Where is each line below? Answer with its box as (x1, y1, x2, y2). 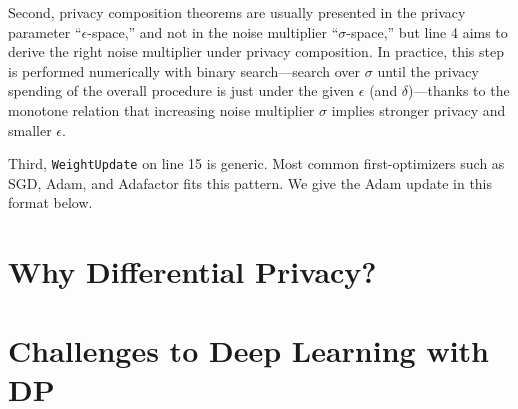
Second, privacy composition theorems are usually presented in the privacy (8, 2, 466, 22)
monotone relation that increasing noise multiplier (8, 99, 315, 120)
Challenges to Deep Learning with (8, 329, 489, 370)
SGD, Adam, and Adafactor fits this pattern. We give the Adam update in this (8, 172, 493, 193)
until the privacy (377, 60, 479, 81)
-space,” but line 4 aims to (346, 21, 508, 42)
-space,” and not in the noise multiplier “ (87, 21, 339, 42)
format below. (8, 192, 93, 213)
